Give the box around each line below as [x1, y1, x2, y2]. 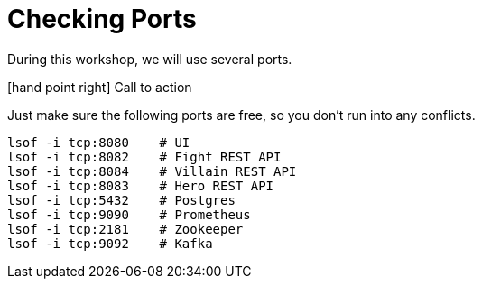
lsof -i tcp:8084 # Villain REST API [7, 163, 297, 179]
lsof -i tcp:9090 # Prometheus [7, 207, 251, 222]
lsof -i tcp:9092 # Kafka [7, 235, 213, 251]
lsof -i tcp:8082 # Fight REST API [7, 149, 282, 164]
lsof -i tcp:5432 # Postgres [7, 192, 236, 208]
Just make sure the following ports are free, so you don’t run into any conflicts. [7, 106, 476, 123]
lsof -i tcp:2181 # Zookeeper [7, 221, 244, 236]
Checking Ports [7, 4, 197, 34]
